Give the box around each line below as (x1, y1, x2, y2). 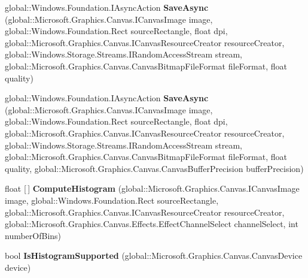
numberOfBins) (5, 229, 62, 241)
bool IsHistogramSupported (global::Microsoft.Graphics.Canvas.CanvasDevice (5, 249, 303, 262)
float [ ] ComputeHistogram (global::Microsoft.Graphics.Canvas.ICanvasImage (5, 182, 300, 195)
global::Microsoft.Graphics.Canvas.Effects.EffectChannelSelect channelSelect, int (5, 217, 298, 230)
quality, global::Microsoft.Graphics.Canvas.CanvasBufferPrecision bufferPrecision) (5, 162, 304, 174)
